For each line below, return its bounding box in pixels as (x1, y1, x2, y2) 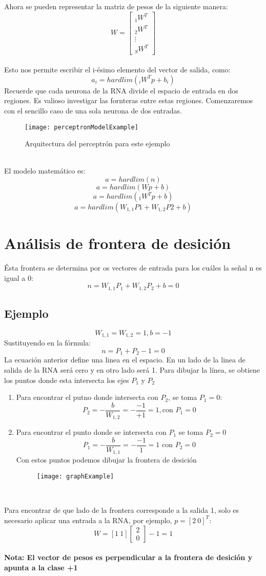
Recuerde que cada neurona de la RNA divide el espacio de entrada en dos (4, 85, 238, 95)
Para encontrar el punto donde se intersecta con (16, 427, 167, 437)
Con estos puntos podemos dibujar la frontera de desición (16, 454, 197, 465)
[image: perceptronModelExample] (25, 123, 138, 131)
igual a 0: (4, 272, 33, 283)
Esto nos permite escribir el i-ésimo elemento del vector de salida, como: (4, 64, 231, 75)
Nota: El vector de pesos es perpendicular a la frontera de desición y (4, 552, 253, 563)
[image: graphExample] (36, 473, 114, 481)
